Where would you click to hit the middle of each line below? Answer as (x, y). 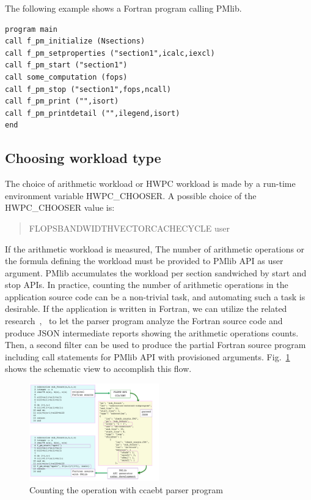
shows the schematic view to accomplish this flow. (98, 369)
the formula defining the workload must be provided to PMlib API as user (144, 261)
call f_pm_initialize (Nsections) (75, 41)
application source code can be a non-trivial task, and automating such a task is (155, 296)
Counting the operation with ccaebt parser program (126, 489)
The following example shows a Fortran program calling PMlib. (123, 8)
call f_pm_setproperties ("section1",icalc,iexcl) (110, 53)
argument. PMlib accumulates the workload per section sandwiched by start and (156, 272)
